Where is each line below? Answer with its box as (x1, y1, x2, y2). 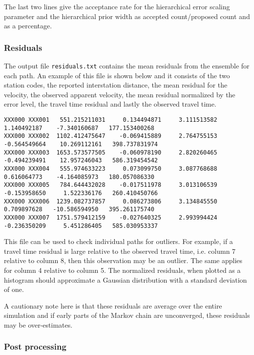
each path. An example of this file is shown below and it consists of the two (4, 70, 230, 80)
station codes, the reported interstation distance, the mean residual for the (4, 80, 228, 90)
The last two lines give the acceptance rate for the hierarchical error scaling (4, 1, 230, 11)
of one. (4, 284, 24, 294)
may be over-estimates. (4, 319, 73, 330)
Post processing (4, 340, 66, 353)
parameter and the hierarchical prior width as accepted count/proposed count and (4, 11, 250, 21)
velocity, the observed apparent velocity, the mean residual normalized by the (4, 89, 235, 99)
